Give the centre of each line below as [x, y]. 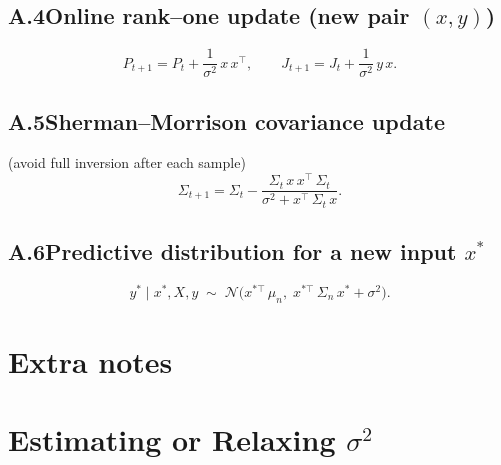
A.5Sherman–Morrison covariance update [226, 120]
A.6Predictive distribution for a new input [232, 251]
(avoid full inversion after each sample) [127, 162]
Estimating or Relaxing [172, 439]
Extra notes [90, 360]
